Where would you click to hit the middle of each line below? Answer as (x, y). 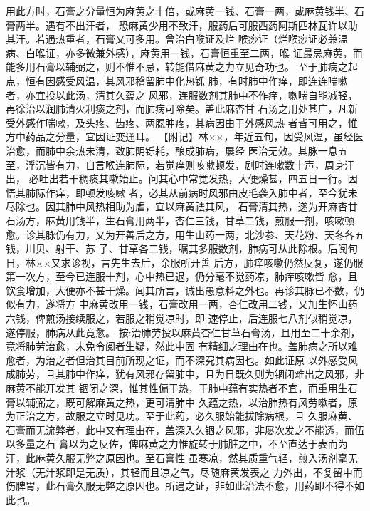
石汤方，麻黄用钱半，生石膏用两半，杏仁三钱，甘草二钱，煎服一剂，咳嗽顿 (180, 220)
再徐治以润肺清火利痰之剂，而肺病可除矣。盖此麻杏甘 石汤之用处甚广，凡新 (182, 109)
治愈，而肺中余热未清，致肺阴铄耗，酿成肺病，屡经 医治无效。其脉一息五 (177, 150)
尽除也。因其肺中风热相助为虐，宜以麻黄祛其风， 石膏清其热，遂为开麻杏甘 (182, 206)
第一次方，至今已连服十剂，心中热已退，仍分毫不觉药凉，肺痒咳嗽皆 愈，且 (182, 276)
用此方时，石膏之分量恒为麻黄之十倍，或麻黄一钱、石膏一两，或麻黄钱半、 (180, 11)
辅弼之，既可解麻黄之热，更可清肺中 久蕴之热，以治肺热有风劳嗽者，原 (191, 402)
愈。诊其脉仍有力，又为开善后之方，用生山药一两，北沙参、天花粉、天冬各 (180, 234)
